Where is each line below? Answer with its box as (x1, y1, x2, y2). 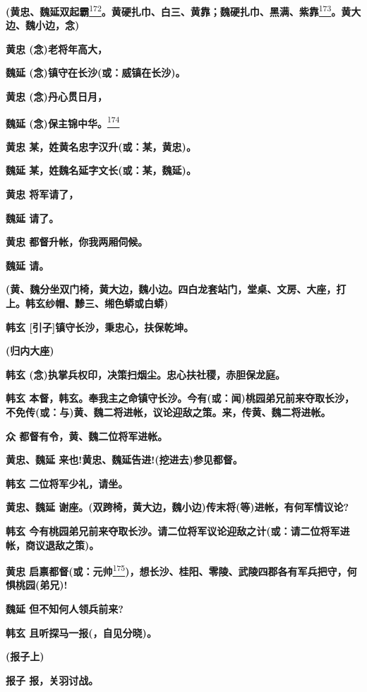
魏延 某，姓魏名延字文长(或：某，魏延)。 (6, 163, 196, 178)
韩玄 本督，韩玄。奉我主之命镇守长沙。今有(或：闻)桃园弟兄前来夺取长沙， (6, 391, 354, 405)
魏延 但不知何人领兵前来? (6, 601, 124, 616)
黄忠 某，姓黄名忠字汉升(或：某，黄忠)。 (6, 139, 196, 154)
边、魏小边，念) (6, 18, 80, 33)
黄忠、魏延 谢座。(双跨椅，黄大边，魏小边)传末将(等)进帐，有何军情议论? (6, 500, 349, 514)
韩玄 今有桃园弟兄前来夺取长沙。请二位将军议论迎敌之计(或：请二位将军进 (6, 523, 350, 538)
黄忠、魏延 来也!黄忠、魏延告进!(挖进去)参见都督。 (6, 452, 243, 467)
